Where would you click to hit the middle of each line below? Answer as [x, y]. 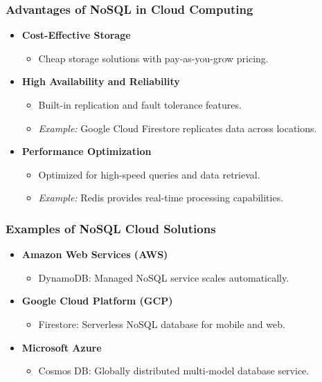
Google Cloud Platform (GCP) [97, 301]
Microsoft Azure [62, 347]
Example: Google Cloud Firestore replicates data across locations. [178, 128]
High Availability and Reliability [101, 81]
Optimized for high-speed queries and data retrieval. [149, 174]
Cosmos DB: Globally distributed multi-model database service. [174, 371]
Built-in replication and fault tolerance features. [140, 104]
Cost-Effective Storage [76, 35]
